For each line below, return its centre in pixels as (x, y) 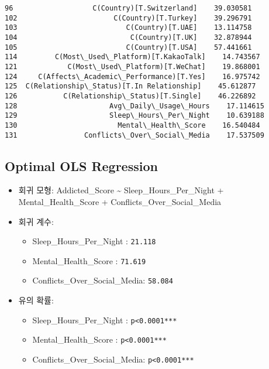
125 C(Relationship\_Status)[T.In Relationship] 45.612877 (130, 86)
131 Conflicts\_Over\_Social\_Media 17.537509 (134, 135)
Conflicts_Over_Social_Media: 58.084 (103, 280)
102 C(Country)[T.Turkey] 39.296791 (128, 18)
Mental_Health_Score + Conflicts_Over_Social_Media (120, 201)
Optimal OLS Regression (81, 165)
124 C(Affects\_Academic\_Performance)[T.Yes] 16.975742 (132, 76)
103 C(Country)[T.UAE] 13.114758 (128, 28)
